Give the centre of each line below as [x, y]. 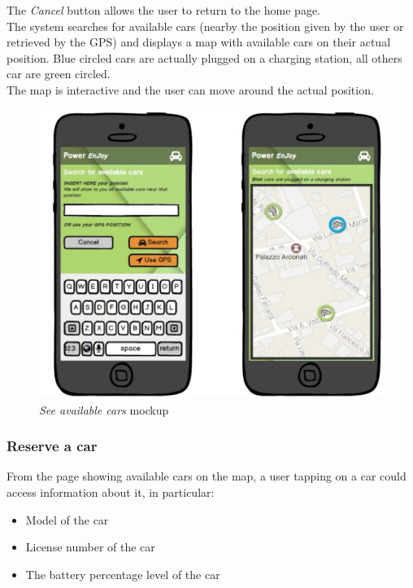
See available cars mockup [104, 409]
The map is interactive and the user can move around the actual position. [190, 89]
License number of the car [90, 547]
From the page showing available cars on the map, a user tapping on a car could [206, 476]
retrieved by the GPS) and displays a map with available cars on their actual [199, 42]
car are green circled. [59, 74]
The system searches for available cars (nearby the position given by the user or [205, 26]
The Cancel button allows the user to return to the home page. [164, 10]
